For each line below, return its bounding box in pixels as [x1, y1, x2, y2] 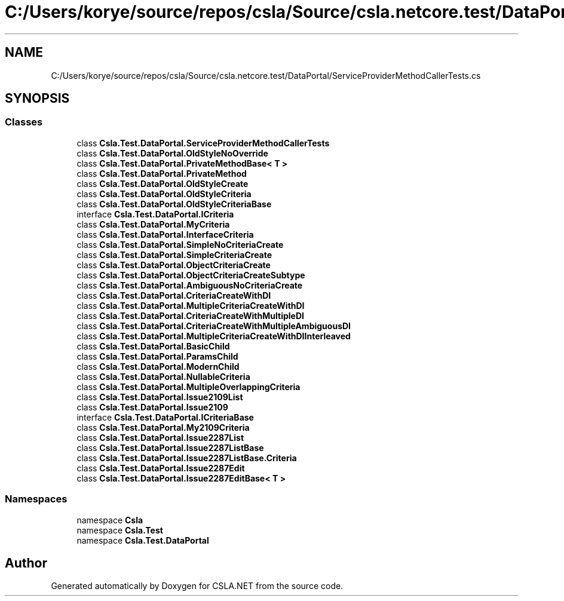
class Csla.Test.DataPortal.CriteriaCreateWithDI [76, 290, 271, 300]
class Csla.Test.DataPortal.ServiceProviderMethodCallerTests [76, 137, 330, 148]
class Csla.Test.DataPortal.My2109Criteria [76, 422, 250, 433]
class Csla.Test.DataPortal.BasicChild [76, 341, 230, 351]
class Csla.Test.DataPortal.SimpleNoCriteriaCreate [76, 239, 284, 250]
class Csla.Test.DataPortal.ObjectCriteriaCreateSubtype [76, 269, 305, 280]
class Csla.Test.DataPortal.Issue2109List [76, 391, 243, 402]
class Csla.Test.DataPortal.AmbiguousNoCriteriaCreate [76, 280, 303, 290]
